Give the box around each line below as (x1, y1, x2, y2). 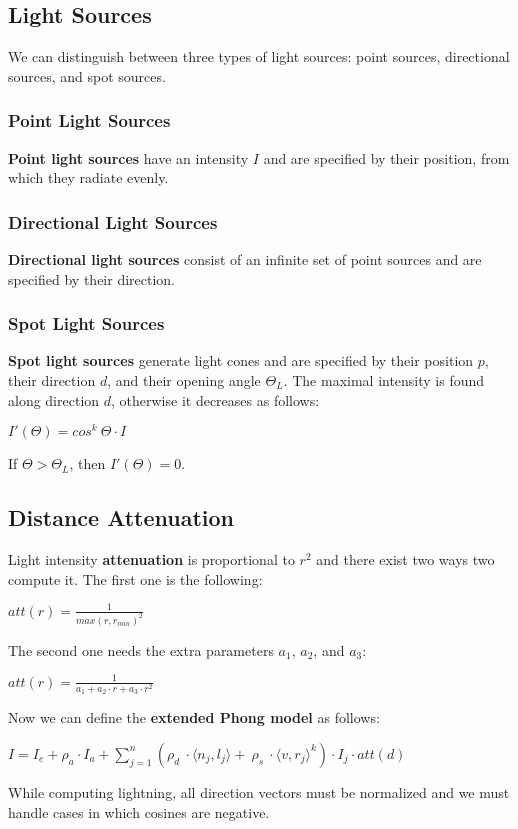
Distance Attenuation (8, 502, 235, 533)
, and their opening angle (107, 370, 261, 391)
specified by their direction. (8, 268, 176, 289)
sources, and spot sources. (8, 65, 166, 86)
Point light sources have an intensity (8, 147, 249, 168)
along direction (8, 389, 100, 410)
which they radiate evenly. (8, 167, 169, 188)
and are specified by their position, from (263, 147, 510, 168)
